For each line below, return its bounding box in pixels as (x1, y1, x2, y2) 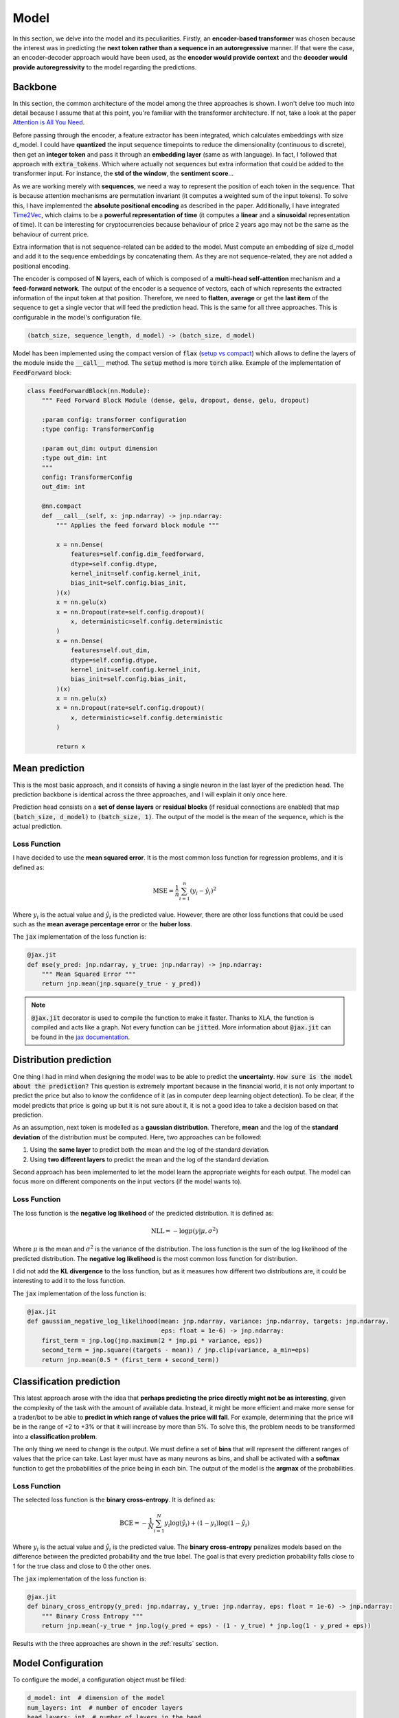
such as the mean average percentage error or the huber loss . (12, 919, 192, 928)
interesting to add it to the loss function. (12, 1277, 126, 1285)
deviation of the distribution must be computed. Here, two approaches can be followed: (12, 1133, 262, 1141)
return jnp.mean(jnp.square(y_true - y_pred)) (41, 980, 202, 988)
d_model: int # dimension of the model (27, 1694, 165, 1702)
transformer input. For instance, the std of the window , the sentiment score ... (12, 169, 233, 178)
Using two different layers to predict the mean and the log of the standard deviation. (30, 1155, 271, 1163)
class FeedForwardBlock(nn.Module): (27, 387, 151, 394)
